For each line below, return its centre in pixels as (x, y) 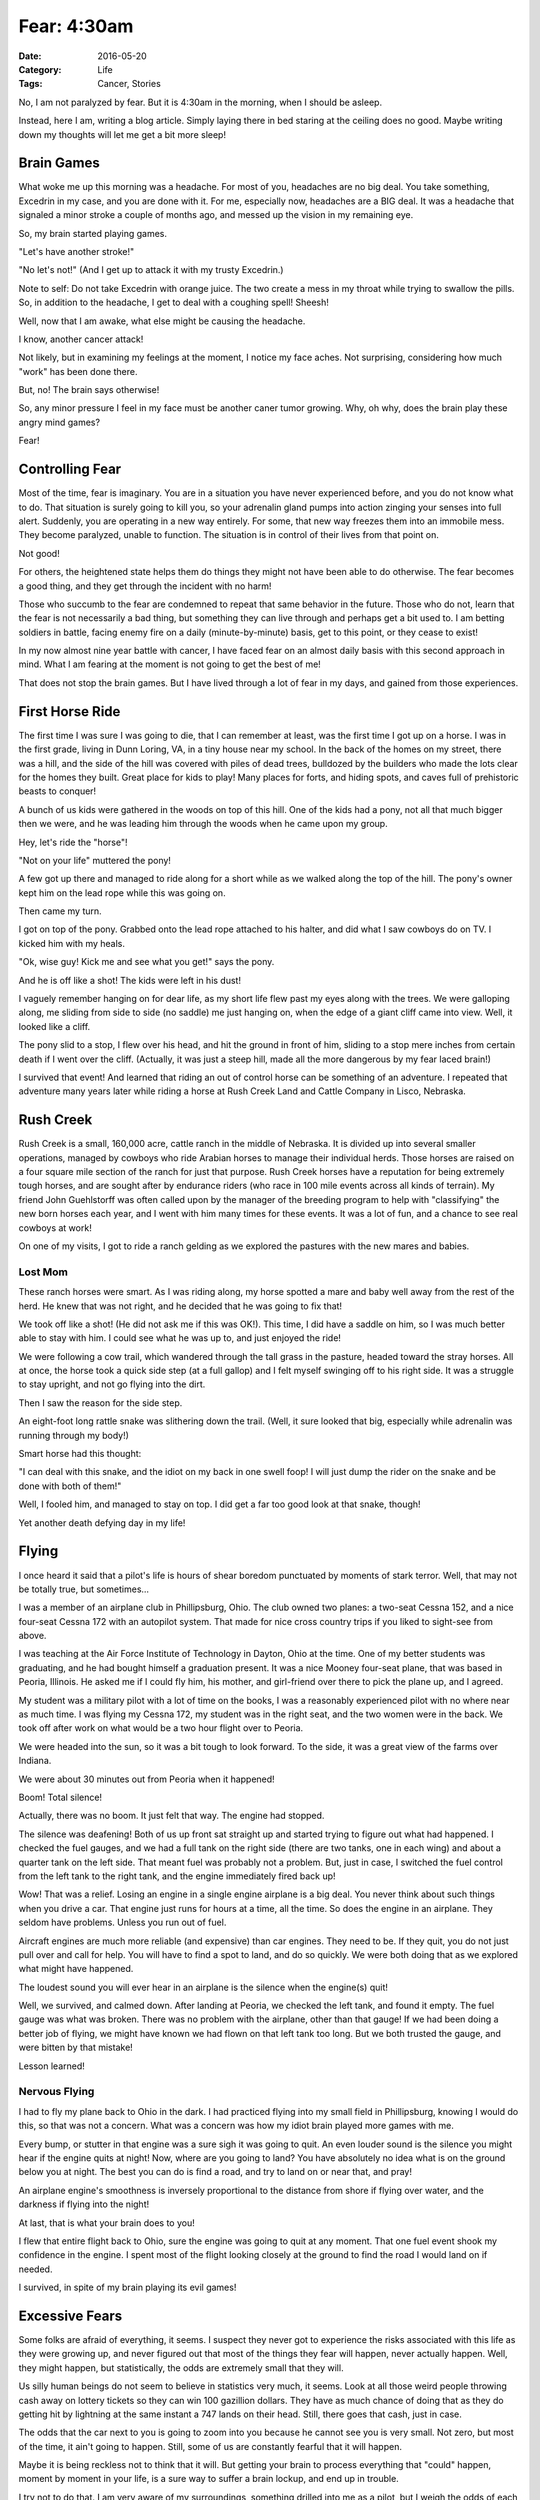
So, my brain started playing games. (92, 233)
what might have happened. (76, 1969)
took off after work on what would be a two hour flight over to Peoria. (161, 1728)
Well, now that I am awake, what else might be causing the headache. (162, 321)
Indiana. (35, 1761)
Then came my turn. (60, 911)
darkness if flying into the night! (84, 2204)
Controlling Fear (70, 469)
